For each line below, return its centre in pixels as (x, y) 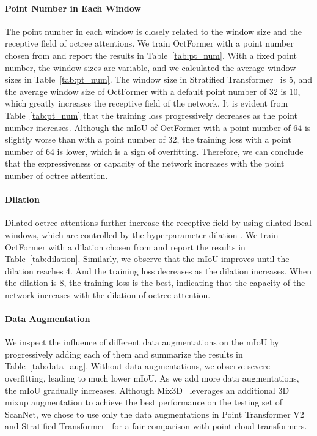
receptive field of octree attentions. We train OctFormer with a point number (149, 43)
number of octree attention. (56, 175)
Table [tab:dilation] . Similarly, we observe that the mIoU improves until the (147, 259)
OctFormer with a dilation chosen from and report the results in (125, 246)
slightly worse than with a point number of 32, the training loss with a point (148, 139)
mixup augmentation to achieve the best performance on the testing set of (144, 402)
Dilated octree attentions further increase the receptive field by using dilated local (158, 223)
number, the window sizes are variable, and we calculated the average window (151, 67)
